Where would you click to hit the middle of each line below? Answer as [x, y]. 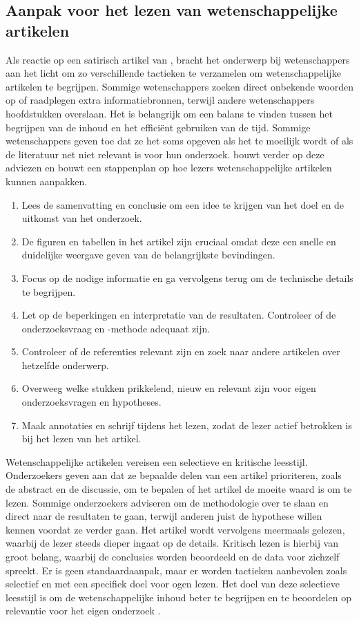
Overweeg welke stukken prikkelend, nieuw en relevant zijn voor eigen [169, 388]
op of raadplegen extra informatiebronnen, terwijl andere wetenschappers [160, 100]
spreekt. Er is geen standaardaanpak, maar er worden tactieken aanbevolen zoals [176, 570]
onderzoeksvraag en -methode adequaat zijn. [116, 328]
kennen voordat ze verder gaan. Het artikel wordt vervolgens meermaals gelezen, [175, 529]
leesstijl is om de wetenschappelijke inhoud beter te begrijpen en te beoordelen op [178, 597]
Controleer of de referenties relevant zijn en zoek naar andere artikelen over [181, 351]
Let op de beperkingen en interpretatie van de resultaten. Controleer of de [179, 315]
